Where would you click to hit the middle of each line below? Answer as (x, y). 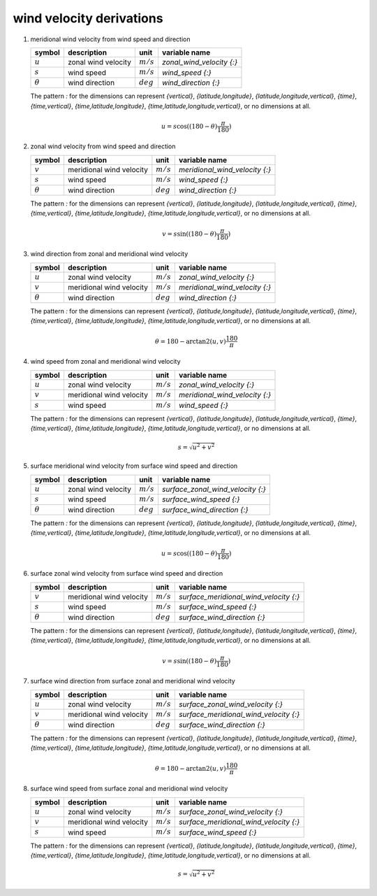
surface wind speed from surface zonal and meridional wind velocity (129, 789)
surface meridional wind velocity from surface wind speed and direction (134, 466)
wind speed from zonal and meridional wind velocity (105, 362)
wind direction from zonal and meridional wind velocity (109, 254)
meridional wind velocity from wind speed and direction (110, 39)
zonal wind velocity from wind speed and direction (103, 146)
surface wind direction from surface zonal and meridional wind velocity (133, 681)
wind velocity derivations (88, 18)
